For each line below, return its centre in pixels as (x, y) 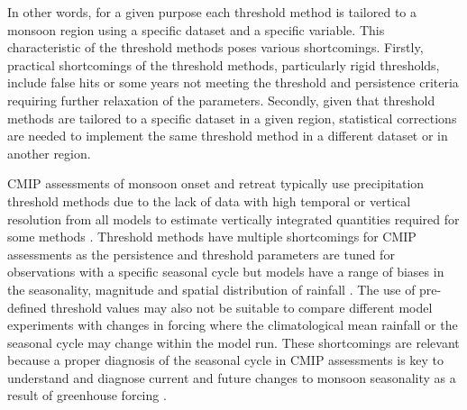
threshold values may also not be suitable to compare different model (242, 307)
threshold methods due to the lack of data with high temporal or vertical (209, 200)
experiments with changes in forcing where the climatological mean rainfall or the (233, 325)
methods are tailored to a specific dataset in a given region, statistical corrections (232, 118)
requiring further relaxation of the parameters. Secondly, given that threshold (221, 100)
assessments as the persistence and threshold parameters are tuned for (201, 254)
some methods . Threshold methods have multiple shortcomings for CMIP (212, 237)
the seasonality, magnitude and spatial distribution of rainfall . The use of (211, 289)
